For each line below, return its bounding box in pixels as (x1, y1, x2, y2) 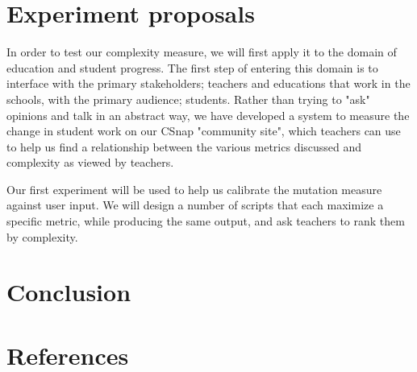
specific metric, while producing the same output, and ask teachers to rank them (6, 213, 405, 229)
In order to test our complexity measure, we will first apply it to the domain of (6, 43, 397, 60)
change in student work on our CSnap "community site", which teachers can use (6, 122, 401, 139)
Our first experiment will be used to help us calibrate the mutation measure (6, 180, 382, 197)
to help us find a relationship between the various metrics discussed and (6, 138, 362, 155)
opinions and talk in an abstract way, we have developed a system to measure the (6, 106, 410, 123)
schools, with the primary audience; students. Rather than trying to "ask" (6, 90, 370, 107)
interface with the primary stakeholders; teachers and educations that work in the (6, 75, 411, 92)
